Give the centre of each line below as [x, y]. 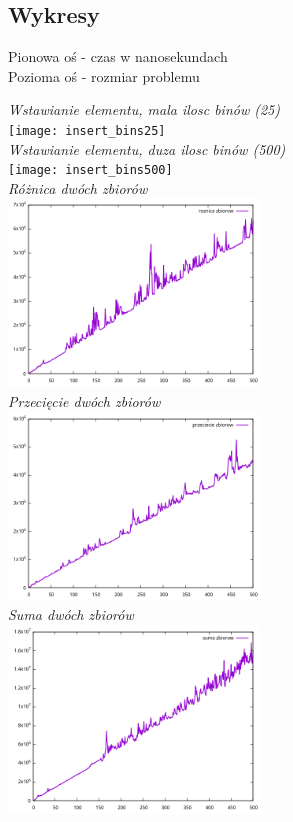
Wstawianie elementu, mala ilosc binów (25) [144, 109]
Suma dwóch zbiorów [71, 614]
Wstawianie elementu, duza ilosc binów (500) [147, 148]
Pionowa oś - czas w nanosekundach [118, 56]
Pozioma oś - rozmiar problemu [104, 75]
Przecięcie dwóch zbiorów [84, 401]
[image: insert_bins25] [87, 130]
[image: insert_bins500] [90, 170]
